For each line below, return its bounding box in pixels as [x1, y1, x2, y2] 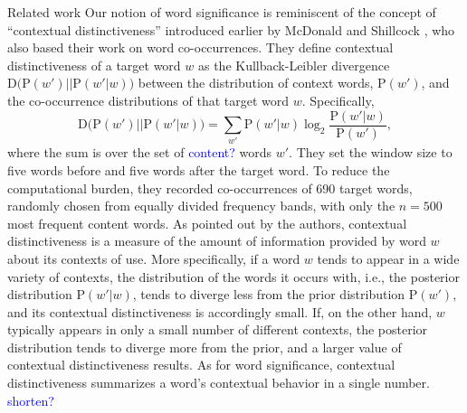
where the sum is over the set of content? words [7, 143, 272, 162]
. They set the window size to [289, 143, 453, 162]
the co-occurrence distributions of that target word [7, 90, 290, 109]
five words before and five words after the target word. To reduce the [7, 160, 390, 179]
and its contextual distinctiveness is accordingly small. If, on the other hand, [7, 302, 433, 321]
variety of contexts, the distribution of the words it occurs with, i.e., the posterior [7, 267, 460, 286]
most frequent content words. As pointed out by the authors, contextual [7, 213, 407, 232]
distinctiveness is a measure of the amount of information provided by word [7, 231, 426, 250]
